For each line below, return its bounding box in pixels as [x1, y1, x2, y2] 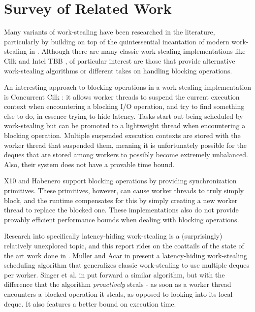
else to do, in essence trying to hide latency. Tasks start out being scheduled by [4, 110, 243, 121]
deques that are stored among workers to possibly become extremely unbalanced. [4, 149, 248, 160]
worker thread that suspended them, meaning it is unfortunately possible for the [4, 139, 247, 150]
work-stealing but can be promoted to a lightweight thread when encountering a [4, 120, 246, 131]
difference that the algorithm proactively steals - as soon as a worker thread [4, 279, 231, 289]
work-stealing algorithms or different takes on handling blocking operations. [4, 65, 232, 75]
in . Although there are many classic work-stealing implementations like [29, 46, 246, 56]
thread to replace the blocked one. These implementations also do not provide [4, 205, 239, 215]
